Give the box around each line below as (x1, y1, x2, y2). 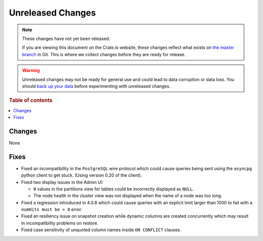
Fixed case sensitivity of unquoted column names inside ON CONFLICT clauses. (21, 227, 181, 233)
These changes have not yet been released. (22, 36, 111, 41)
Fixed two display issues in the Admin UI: (21, 179, 104, 185)
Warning (22, 67, 40, 73)
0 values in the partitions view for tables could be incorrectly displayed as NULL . (33, 186, 194, 192)
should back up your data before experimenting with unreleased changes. (22, 83, 170, 89)
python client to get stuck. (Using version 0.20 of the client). (21, 172, 142, 178)
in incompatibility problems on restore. (21, 220, 98, 226)
